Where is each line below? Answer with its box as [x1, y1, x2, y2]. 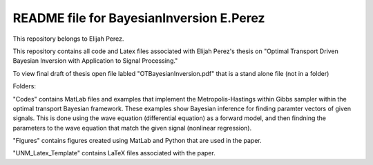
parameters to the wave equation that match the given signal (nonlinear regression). [12, 124, 252, 132]
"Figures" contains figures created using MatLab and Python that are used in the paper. [12, 137, 262, 145]
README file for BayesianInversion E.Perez [12, 10, 265, 26]
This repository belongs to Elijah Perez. [12, 35, 124, 43]
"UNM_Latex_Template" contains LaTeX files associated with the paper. [12, 149, 216, 157]
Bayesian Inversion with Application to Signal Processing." [12, 57, 178, 65]
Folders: [12, 82, 36, 90]
